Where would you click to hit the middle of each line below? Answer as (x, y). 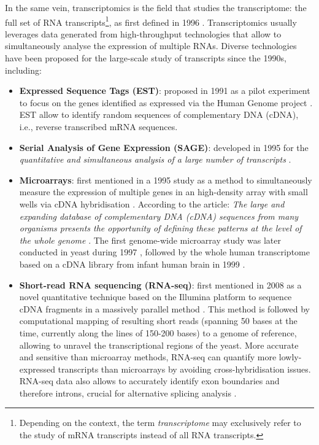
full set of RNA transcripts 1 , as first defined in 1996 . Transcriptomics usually (151, 21)
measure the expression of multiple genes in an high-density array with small (163, 192)
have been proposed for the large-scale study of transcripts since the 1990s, (146, 58)
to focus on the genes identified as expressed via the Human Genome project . (166, 102)
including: (23, 70)
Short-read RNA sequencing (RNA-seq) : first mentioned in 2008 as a (160, 284)
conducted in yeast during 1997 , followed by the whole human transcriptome (164, 252)
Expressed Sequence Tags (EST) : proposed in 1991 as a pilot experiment (165, 91)
